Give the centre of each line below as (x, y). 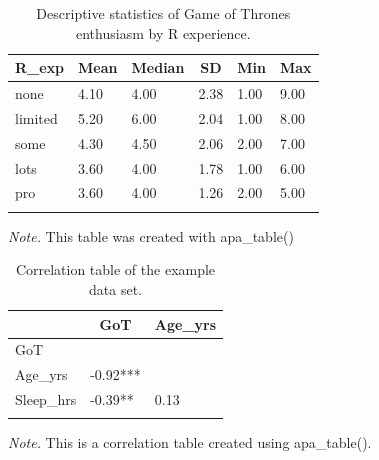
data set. (115, 288)
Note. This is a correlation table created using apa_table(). (190, 442)
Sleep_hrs (46, 399)
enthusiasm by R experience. (163, 32)
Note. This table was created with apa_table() (151, 235)
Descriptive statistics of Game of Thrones (163, 13)
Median (158, 67)
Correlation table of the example (115, 269)
